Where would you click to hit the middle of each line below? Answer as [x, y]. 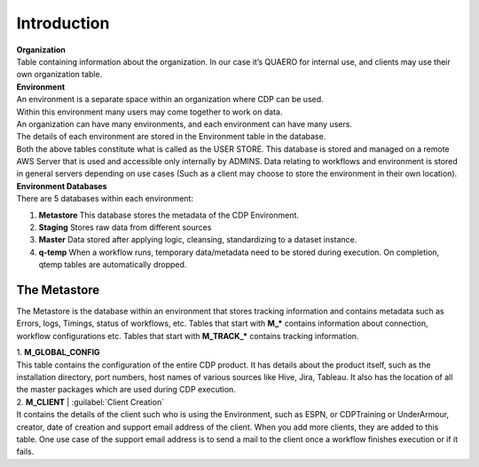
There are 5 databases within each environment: [105, 199]
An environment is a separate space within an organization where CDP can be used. [170, 99]
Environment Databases [62, 186]
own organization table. [59, 75]
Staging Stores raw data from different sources [125, 227]
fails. [25, 452]
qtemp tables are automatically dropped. [113, 265]
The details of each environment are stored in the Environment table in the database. [171, 137]
